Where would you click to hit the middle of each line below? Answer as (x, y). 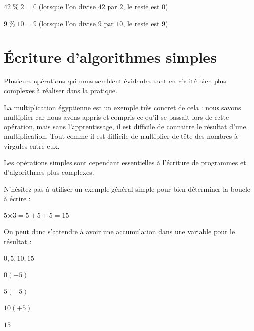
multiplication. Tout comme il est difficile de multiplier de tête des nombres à (121, 136)
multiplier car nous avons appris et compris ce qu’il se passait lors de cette (117, 117)
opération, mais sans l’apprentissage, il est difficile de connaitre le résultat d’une (125, 126)
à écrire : (17, 198)
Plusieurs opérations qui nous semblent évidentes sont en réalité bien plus (115, 81)
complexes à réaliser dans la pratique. (61, 90)
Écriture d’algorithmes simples (110, 57)
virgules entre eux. (32, 145)
